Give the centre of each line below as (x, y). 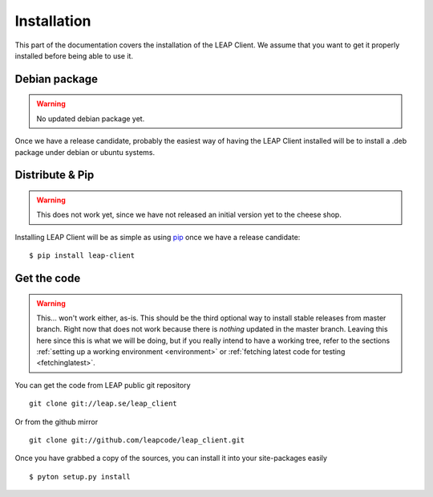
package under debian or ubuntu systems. (85, 152)
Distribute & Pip (55, 175)
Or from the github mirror (57, 422)
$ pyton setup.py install (80, 477)
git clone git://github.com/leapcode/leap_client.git (137, 440)
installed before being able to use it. (74, 55)
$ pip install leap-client (82, 256)
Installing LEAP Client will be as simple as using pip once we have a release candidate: (158, 237)
